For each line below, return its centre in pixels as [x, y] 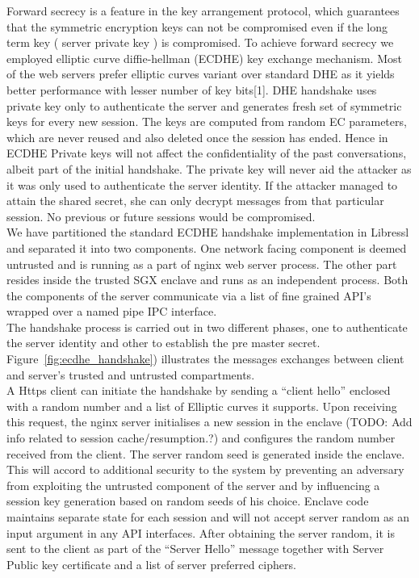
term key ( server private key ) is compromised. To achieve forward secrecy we [200, 42]
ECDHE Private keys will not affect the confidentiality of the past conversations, [207, 153]
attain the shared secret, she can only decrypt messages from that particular [195, 201]
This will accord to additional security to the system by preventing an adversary [205, 469]
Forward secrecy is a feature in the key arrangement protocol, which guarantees [203, 10]
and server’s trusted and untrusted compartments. [131, 374]
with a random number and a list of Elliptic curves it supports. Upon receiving [202, 406]
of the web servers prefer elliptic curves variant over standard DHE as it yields [201, 74]
